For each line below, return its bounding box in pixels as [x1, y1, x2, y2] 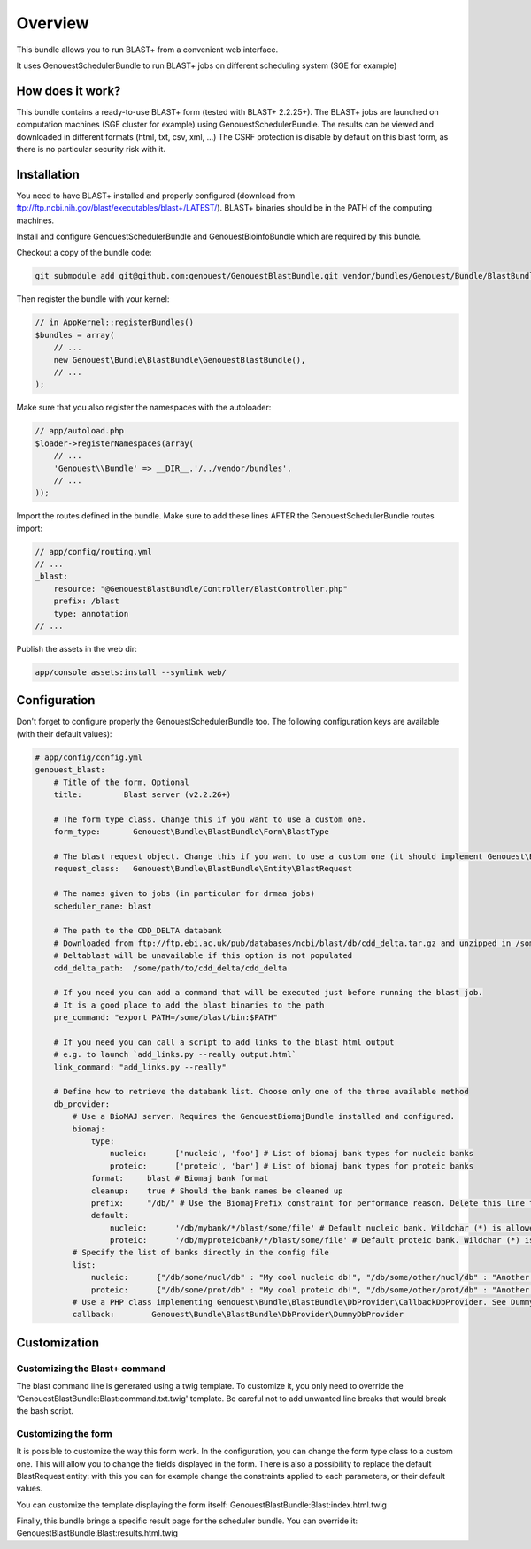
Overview [16, 13, 89, 33]
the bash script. [16, 1405, 74, 1415]
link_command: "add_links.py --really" [53, 1062, 227, 1072]
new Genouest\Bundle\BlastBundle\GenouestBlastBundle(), [53, 355, 306, 364]
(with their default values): [16, 728, 112, 739]
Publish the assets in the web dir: [16, 644, 137, 654]
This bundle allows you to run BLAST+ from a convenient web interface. [16, 44, 279, 55]
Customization [16, 1335, 100, 1350]
